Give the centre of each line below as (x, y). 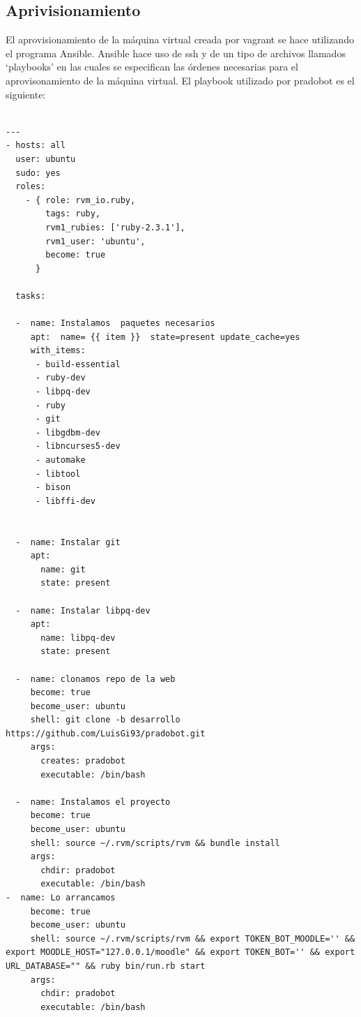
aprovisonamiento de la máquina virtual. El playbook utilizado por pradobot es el (180, 80)
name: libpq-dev (78, 638)
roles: (31, 187)
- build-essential (78, 364)
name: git (63, 569)
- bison (53, 488)
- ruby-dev (60, 378)
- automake (60, 460)
